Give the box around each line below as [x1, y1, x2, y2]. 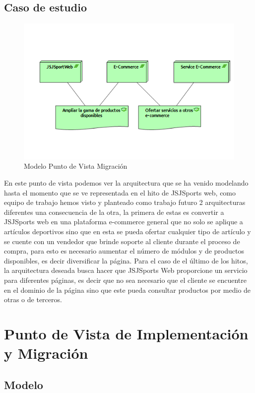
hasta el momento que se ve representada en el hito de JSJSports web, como [4, 187, 236, 197]
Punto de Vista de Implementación [4, 323, 249, 343]
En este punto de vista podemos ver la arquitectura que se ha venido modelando [4, 178, 249, 188]
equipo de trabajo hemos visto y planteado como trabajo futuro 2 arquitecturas [4, 197, 246, 207]
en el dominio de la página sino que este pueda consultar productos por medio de [4, 284, 251, 295]
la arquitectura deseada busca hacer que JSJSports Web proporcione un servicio [4, 265, 248, 275]
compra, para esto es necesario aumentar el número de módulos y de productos [4, 246, 244, 256]
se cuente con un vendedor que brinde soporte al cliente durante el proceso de [4, 236, 240, 246]
